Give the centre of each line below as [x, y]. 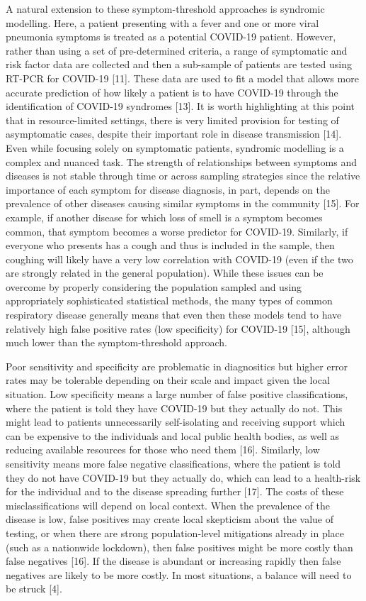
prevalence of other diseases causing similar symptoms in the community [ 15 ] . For [183, 203]
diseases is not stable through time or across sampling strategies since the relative [183, 176]
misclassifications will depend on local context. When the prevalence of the [168, 505]
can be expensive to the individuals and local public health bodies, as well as [172, 435]
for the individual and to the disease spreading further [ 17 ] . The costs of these [175, 491]
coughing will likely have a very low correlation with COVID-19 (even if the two [179, 259]
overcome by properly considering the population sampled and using [154, 286]
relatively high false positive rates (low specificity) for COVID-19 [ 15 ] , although [178, 328]
